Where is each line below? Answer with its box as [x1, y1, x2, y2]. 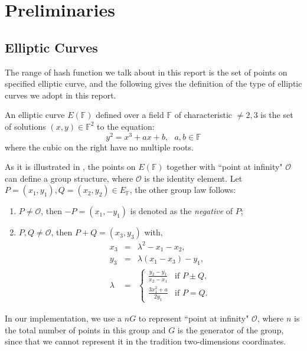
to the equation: [97, 120, 155, 132]
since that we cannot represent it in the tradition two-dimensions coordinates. [5, 335, 286, 347]
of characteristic [174, 109, 233, 121]
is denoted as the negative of [130, 205, 233, 217]
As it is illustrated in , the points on [5, 160, 136, 173]
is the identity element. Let [144, 172, 243, 184]
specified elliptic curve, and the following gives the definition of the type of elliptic [5, 77, 302, 90]
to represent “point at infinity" [138, 311, 249, 324]
